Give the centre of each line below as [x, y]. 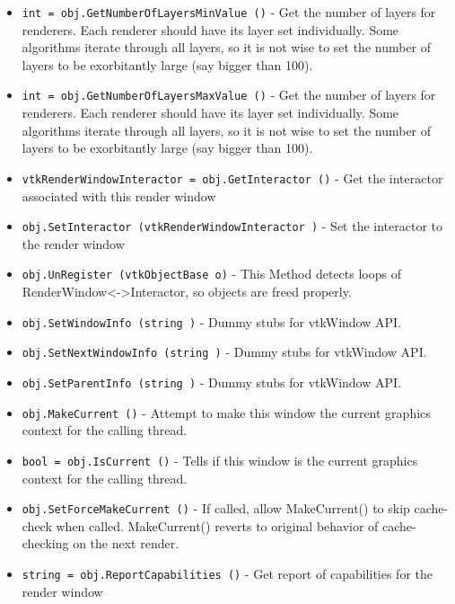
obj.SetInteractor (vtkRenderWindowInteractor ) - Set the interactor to [232, 226]
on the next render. [126, 543]
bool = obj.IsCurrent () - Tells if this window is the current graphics [220, 460]
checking [45, 543]
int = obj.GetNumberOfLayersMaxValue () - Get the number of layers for [229, 95]
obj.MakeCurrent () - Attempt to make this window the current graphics [226, 412]
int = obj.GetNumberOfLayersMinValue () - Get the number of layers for [229, 12]
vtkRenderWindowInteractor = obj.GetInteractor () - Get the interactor [232, 178]
